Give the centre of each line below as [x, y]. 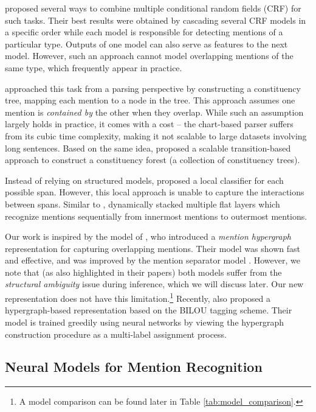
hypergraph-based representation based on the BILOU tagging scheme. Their [149, 310]
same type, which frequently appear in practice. [94, 67]
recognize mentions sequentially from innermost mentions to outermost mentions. [156, 216]
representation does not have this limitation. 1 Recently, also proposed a [138, 297]
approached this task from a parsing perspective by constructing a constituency [153, 88]
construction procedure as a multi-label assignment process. [116, 334]
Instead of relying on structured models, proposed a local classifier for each [144, 180]
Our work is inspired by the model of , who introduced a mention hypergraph [148, 236]
